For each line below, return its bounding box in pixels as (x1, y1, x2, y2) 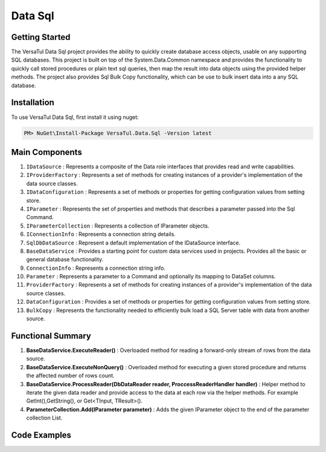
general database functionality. (26, 256, 104, 263)
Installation (11, 97, 54, 108)
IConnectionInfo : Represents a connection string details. (26, 231, 176, 238)
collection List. (26, 414, 63, 422)
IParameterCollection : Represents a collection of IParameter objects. (26, 222, 209, 229)
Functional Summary (11, 331, 92, 341)
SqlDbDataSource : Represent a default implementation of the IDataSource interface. (26, 239, 241, 246)
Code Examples (11, 430, 72, 440)
